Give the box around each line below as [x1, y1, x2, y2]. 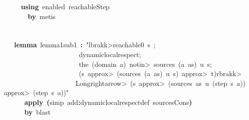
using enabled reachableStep [21, 1, 110, 11]
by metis [28, 11, 56, 21]
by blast [24, 106, 51, 117]
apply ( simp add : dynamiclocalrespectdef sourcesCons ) [24, 97, 192, 107]
